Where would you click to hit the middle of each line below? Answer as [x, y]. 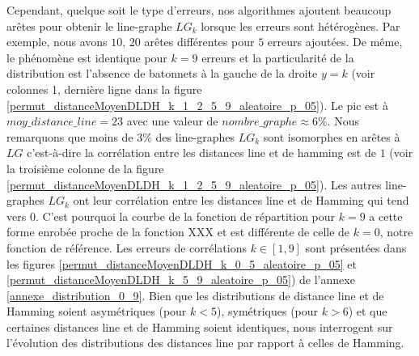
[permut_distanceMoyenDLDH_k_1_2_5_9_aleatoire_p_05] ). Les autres [194, 184]
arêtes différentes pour [199, 42]
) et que [368, 311]
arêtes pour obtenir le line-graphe [89, 25]
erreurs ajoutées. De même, [335, 42]
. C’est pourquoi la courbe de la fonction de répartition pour [185, 216]
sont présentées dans [356, 247]
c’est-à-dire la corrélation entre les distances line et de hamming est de [201, 153]
